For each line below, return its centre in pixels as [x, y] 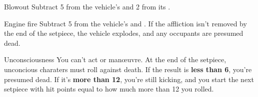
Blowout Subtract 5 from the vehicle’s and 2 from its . [87, 6]
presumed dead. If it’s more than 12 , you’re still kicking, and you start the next [129, 79]
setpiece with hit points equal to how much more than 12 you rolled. [109, 89]
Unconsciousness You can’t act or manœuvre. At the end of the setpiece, [115, 59]
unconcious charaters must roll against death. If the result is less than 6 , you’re [128, 69]
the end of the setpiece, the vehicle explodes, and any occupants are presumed [124, 33]
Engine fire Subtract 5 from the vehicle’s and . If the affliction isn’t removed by [125, 23]
